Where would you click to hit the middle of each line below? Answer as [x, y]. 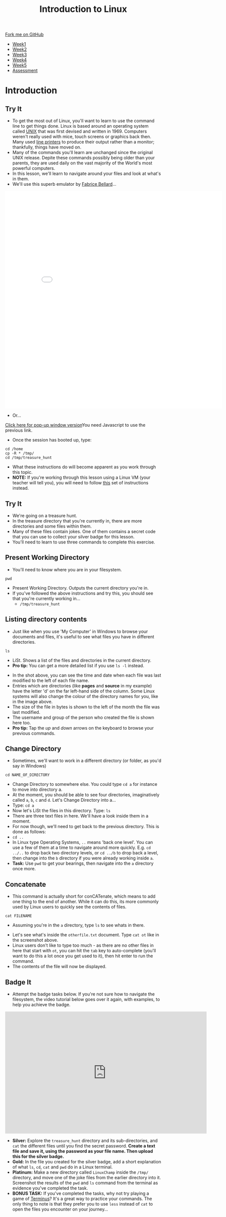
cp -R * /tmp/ [20, 454]
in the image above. [32, 701]
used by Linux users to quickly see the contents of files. [69, 907]
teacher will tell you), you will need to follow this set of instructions [80, 483]
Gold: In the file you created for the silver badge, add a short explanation [86, 1162]
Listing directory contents [46, 619]
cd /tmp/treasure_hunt [28, 458]
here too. [22, 723]
